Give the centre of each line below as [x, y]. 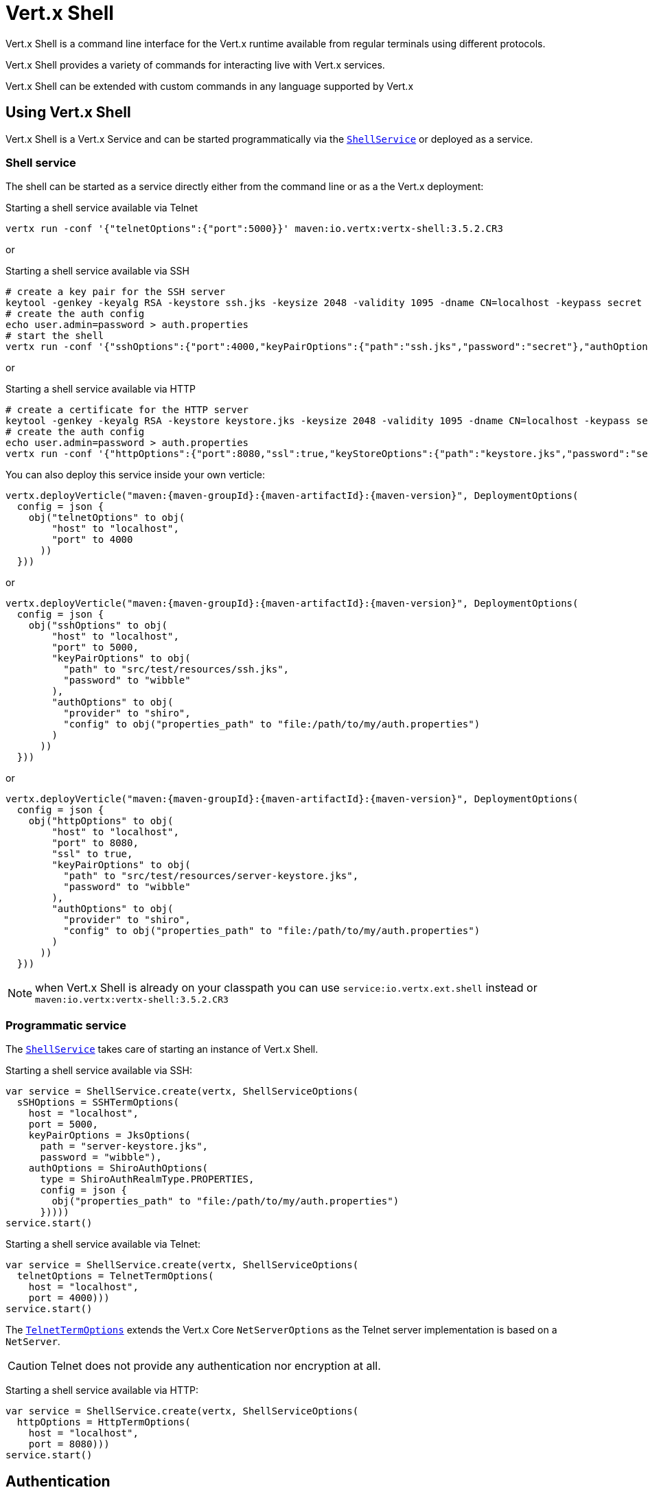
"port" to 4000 [92, 540]
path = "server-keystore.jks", [124, 1146]
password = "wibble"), [101, 1157]
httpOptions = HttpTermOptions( [104, 1422]
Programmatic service [66, 1025]
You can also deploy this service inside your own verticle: [136, 475]
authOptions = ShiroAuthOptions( [118, 1168]
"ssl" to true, [92, 854]
